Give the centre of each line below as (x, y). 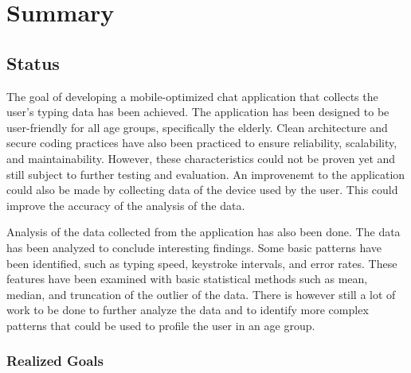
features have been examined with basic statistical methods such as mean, (187, 279)
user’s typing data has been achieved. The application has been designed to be (198, 112)
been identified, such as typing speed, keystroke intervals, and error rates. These (202, 263)
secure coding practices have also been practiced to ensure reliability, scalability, (202, 143)
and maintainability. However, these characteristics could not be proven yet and (201, 158)
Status (33, 62)
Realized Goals (55, 361)
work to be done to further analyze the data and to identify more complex (188, 310)
